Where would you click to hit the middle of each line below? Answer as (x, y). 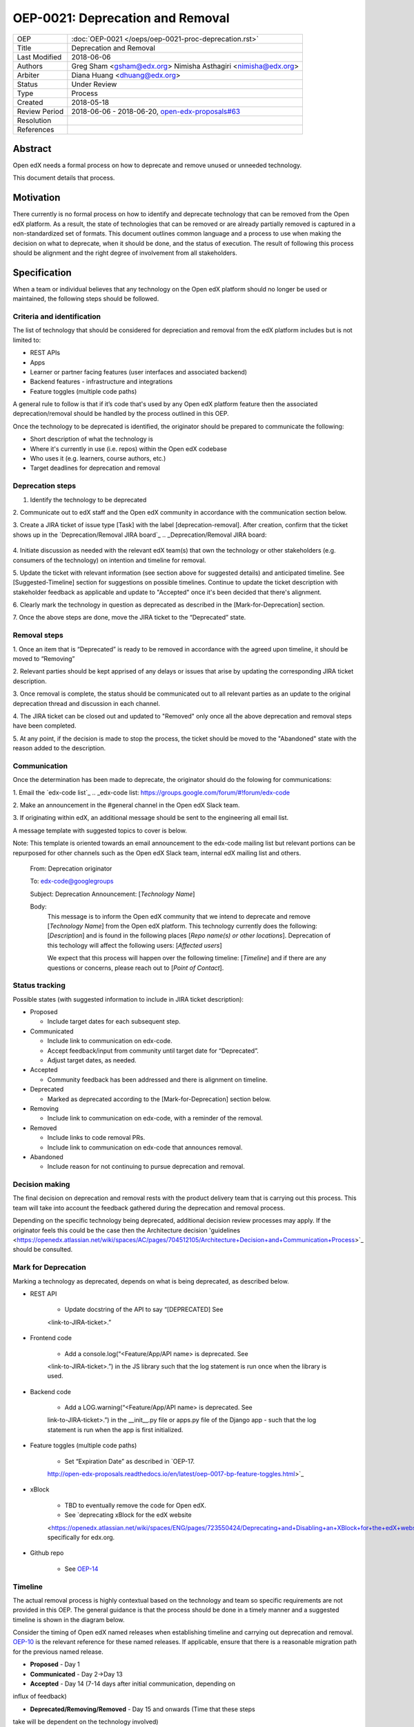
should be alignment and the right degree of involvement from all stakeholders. (125, 253)
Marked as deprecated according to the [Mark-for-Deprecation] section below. (159, 1099)
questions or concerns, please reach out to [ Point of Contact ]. (136, 968)
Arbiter (28, 75)
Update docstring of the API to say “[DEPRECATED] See (144, 1310)
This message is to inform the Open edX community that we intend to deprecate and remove (179, 916)
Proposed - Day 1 (55, 1664)
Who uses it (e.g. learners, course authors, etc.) (98, 459)
